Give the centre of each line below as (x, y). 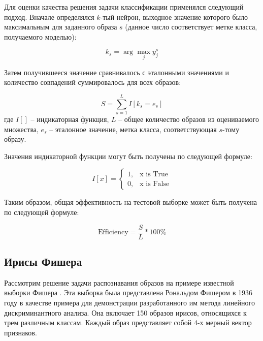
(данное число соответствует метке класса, (191, 27)
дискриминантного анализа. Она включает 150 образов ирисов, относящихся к (125, 312)
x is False (155, 184)
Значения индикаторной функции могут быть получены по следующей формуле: (128, 156)
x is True (154, 174)
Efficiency (113, 232)
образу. (15, 139)
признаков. (21, 332)
